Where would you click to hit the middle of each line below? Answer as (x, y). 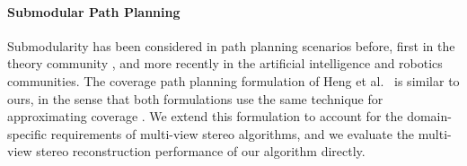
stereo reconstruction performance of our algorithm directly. (201, 151)
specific (27, 133)
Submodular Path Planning (94, 11)
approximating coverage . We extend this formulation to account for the (205, 116)
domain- (429, 116)
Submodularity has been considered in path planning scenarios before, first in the (231, 45)
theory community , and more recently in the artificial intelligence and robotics (225, 63)
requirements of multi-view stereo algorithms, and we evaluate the (233, 133)
